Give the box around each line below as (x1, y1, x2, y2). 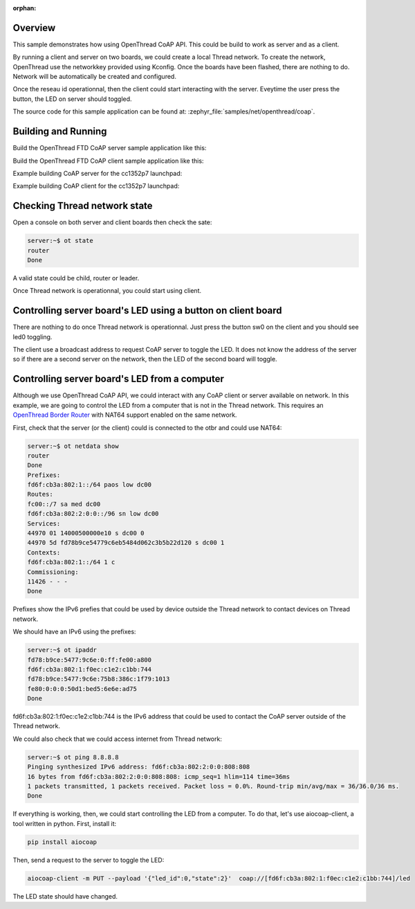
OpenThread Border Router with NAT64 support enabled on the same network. (12, 411, 237, 419)
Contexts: (27, 548, 61, 557)
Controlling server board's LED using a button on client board (12, 305, 283, 316)
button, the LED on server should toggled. (12, 94, 132, 103)
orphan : (12, 4, 37, 12)
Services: (27, 519, 61, 528)
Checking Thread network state (12, 200, 153, 212)
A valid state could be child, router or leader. (12, 273, 140, 282)
